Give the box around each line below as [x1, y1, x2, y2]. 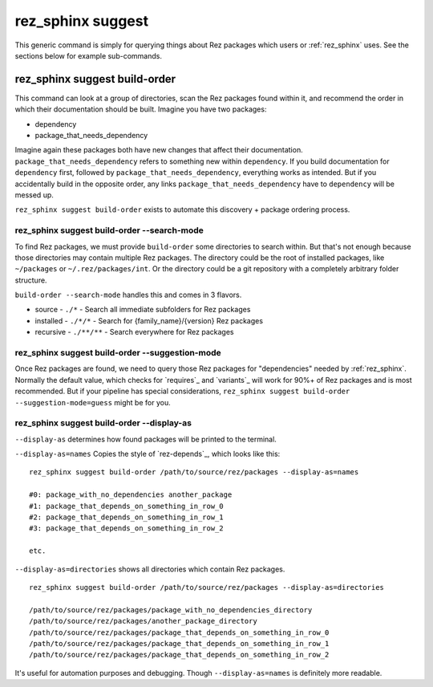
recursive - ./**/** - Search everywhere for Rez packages [34, 327, 234, 337]
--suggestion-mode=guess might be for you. [14, 397, 172, 407]
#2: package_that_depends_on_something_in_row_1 [29, 513, 224, 522]
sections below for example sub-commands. [14, 51, 162, 60]
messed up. [14, 189, 54, 200]
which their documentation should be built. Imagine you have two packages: [14, 104, 267, 114]
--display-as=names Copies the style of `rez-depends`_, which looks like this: [14, 449, 281, 459]
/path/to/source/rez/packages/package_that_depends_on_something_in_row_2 [29, 650, 330, 660]
